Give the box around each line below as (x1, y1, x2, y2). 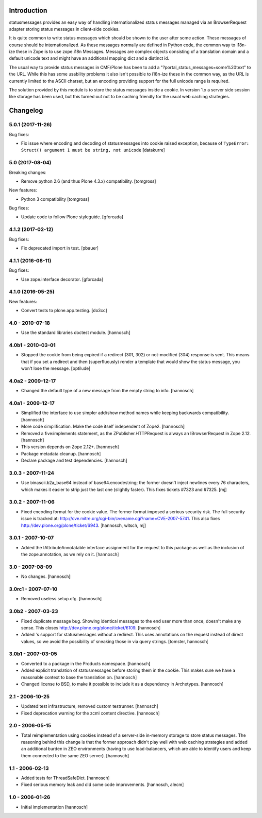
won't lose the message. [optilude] (21, 365, 91, 371)
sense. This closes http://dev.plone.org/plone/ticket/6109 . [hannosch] (21, 625, 161, 630)
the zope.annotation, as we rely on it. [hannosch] (21, 552, 119, 557)
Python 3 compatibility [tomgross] (21, 196, 89, 202)
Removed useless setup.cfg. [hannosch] (21, 596, 102, 602)
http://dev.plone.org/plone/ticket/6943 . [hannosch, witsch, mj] (21, 522, 146, 528)
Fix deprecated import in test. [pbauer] (21, 245, 99, 251)
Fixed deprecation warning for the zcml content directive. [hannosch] (21, 710, 160, 716)
